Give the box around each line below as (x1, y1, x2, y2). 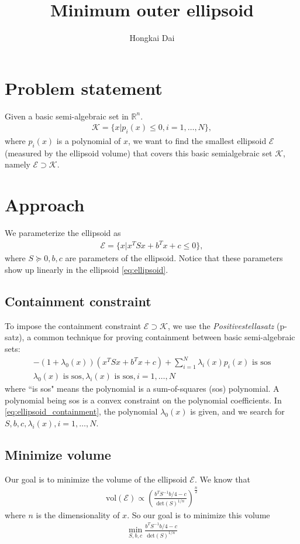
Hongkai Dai (129, 32, 175, 44)
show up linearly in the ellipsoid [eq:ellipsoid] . (5, 263, 168, 275)
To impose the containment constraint (5, 319, 142, 331)
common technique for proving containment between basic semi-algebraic (33, 331, 295, 343)
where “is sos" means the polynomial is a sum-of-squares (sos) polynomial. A (5, 382, 280, 395)
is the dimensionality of (36, 508, 120, 521)
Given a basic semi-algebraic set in (5, 110, 129, 122)
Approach (5, 193, 85, 217)
